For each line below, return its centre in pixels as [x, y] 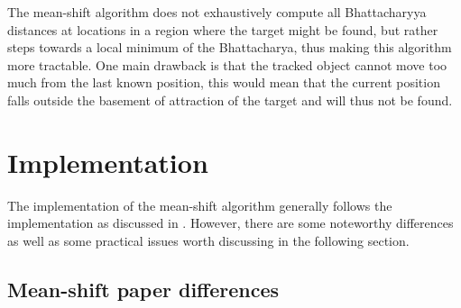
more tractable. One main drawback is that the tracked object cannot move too [227, 64]
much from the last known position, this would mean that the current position [224, 82]
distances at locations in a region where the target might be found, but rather [223, 29]
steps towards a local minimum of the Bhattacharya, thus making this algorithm [230, 47]
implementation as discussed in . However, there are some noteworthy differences [230, 223]
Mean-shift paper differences [143, 289]
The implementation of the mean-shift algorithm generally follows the [200, 205]
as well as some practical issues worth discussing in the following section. [208, 240]
